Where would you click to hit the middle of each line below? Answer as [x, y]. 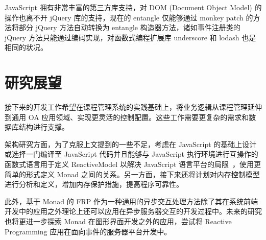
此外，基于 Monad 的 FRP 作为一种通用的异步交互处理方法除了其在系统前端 [131, 201]
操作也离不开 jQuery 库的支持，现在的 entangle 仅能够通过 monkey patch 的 [129, 17]
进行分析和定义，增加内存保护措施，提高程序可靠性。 [94, 184]
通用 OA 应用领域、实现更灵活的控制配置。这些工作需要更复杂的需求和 [130, 117]
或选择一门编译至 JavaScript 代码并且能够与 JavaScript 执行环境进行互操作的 [131, 154]
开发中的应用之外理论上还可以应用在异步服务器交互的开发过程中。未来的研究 [133, 211]
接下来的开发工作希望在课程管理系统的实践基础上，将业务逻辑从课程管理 [126, 107]
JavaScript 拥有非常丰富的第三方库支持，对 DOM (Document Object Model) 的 [133, 7]
